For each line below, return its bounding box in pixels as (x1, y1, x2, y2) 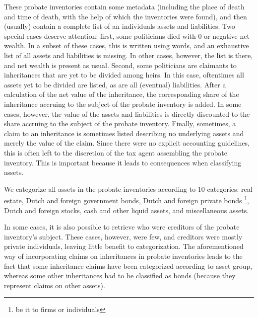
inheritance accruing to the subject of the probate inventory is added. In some (4, 98, 242, 109)
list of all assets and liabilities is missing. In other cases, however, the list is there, (4, 50, 253, 60)
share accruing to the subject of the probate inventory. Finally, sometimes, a (4, 118, 236, 129)
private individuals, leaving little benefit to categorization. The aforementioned (4, 241, 244, 251)
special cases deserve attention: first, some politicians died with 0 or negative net (4, 30, 250, 41)
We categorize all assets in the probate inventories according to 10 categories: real (4, 183, 253, 194)
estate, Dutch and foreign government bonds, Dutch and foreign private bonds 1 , (4, 194, 249, 205)
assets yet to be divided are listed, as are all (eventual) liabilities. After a (4, 79, 226, 89)
